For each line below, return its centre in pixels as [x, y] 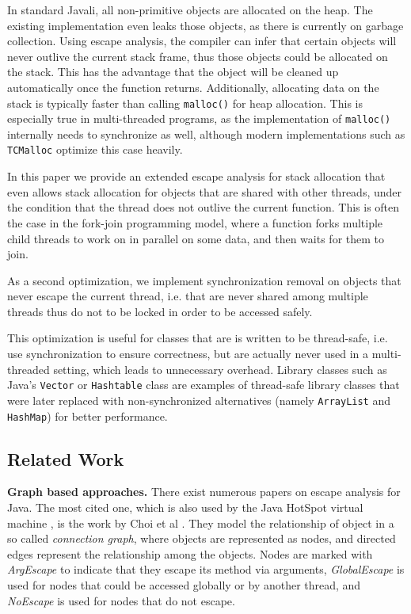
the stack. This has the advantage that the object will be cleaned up [173, 72]
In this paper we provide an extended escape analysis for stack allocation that [196, 176]
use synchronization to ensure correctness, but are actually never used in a [188, 354]
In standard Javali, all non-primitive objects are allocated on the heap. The [190, 10]
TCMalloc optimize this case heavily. [95, 149]
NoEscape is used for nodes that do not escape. [121, 600]
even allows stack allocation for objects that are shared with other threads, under [205, 191]
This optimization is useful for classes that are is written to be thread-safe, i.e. [198, 338]
